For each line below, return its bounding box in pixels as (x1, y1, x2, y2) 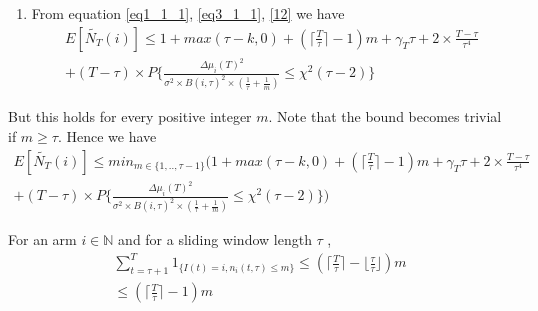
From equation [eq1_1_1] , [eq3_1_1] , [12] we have (31, 3, 345, 23)
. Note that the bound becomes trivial (268, 106, 502, 127)
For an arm (8, 229, 77, 250)
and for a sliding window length (118, 229, 312, 250)
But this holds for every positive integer (8, 106, 252, 127)
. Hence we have (57, 125, 157, 146)
